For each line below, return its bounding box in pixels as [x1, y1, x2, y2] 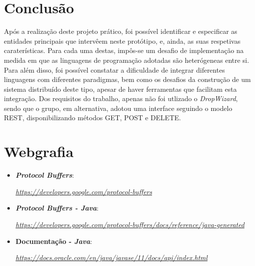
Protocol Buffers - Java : [15, 203, 99, 213]
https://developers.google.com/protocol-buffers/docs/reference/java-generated [15, 219, 245, 229]
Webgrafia [4, 141, 74, 161]
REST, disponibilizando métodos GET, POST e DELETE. [4, 112, 181, 123]
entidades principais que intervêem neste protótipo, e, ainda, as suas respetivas [4, 35, 241, 46]
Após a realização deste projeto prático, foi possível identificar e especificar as [4, 26, 237, 36]
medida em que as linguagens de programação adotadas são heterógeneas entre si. [4, 54, 249, 65]
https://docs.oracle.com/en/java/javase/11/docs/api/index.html [15, 252, 208, 263]
